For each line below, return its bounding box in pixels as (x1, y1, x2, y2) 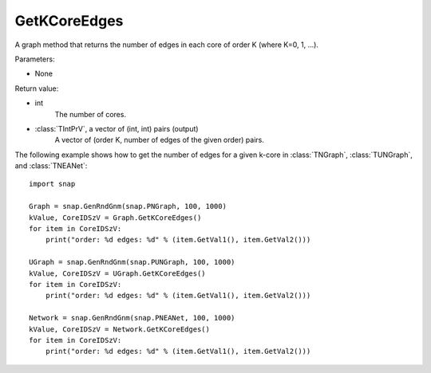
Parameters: (14, 54, 55, 64)
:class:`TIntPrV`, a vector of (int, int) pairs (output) (34, 124, 199, 133)
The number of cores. (54, 109, 127, 119)
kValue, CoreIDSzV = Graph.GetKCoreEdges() (29, 213, 202, 222)
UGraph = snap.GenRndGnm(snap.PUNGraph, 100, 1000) (29, 257, 235, 267)
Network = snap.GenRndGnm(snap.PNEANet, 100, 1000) (29, 313, 235, 323)
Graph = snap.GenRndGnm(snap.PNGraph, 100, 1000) (29, 202, 227, 211)
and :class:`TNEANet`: (14, 161, 88, 171)
